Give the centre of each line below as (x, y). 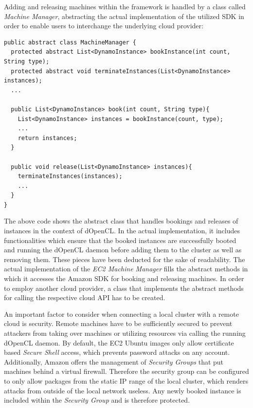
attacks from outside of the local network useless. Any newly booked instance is (123, 390)
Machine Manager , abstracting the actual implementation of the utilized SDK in (124, 16)
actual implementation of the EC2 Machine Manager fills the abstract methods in (126, 269)
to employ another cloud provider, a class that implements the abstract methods (124, 288)
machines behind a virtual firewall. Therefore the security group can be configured (126, 371)
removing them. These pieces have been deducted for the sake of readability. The (125, 259)
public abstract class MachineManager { (70, 42)
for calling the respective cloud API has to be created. (85, 297)
